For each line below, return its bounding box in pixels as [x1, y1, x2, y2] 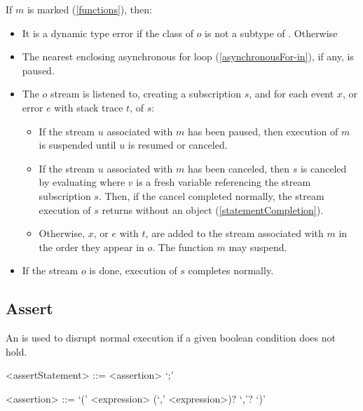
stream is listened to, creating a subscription [50, 86, 241, 101]
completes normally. [188, 263, 274, 278]
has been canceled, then [187, 161, 290, 175]
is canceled [300, 161, 347, 175]
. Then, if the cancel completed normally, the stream [98, 188, 324, 203]
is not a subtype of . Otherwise [205, 25, 338, 40]
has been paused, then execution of [187, 123, 338, 138]
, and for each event [249, 86, 334, 101]
